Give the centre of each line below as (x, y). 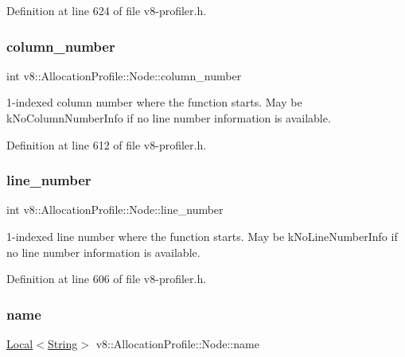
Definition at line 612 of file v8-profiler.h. (107, 144)
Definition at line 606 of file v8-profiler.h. (107, 279)
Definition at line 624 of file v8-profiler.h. (107, 10)
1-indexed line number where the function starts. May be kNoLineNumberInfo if (202, 236)
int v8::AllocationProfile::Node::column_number (124, 75)
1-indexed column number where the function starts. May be (154, 102)
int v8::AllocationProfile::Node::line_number (115, 210)
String (62, 343)
